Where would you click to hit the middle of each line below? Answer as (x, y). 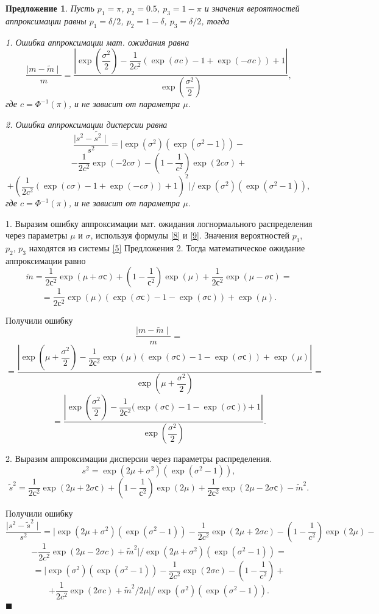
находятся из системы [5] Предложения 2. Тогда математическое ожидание (167, 248)
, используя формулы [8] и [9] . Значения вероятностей (190, 235)
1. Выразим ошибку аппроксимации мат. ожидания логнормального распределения (159, 223)
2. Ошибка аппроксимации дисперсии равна (87, 124)
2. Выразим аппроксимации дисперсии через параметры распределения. (139, 459)
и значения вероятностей (252, 8)
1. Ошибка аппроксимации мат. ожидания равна (97, 42)
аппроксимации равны (46, 20)
